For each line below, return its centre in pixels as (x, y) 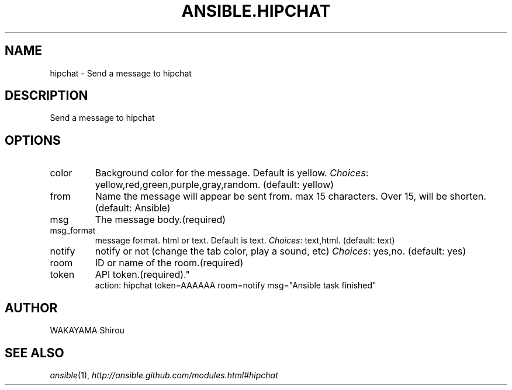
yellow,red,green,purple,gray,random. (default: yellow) (215, 185)
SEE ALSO (34, 353)
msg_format (73, 231)
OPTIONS (33, 140)
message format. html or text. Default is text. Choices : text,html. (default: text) (245, 241)
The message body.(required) (160, 220)
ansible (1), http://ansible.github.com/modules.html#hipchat (164, 375)
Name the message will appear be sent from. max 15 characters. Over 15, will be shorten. (290, 196)
